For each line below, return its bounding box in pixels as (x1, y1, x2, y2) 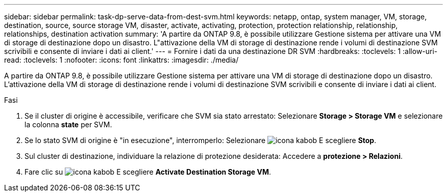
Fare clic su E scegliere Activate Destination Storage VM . (24, 167, 271, 176)
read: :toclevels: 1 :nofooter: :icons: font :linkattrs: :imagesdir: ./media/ (4, 55, 239, 64)
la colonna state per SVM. (24, 120, 112, 129)
